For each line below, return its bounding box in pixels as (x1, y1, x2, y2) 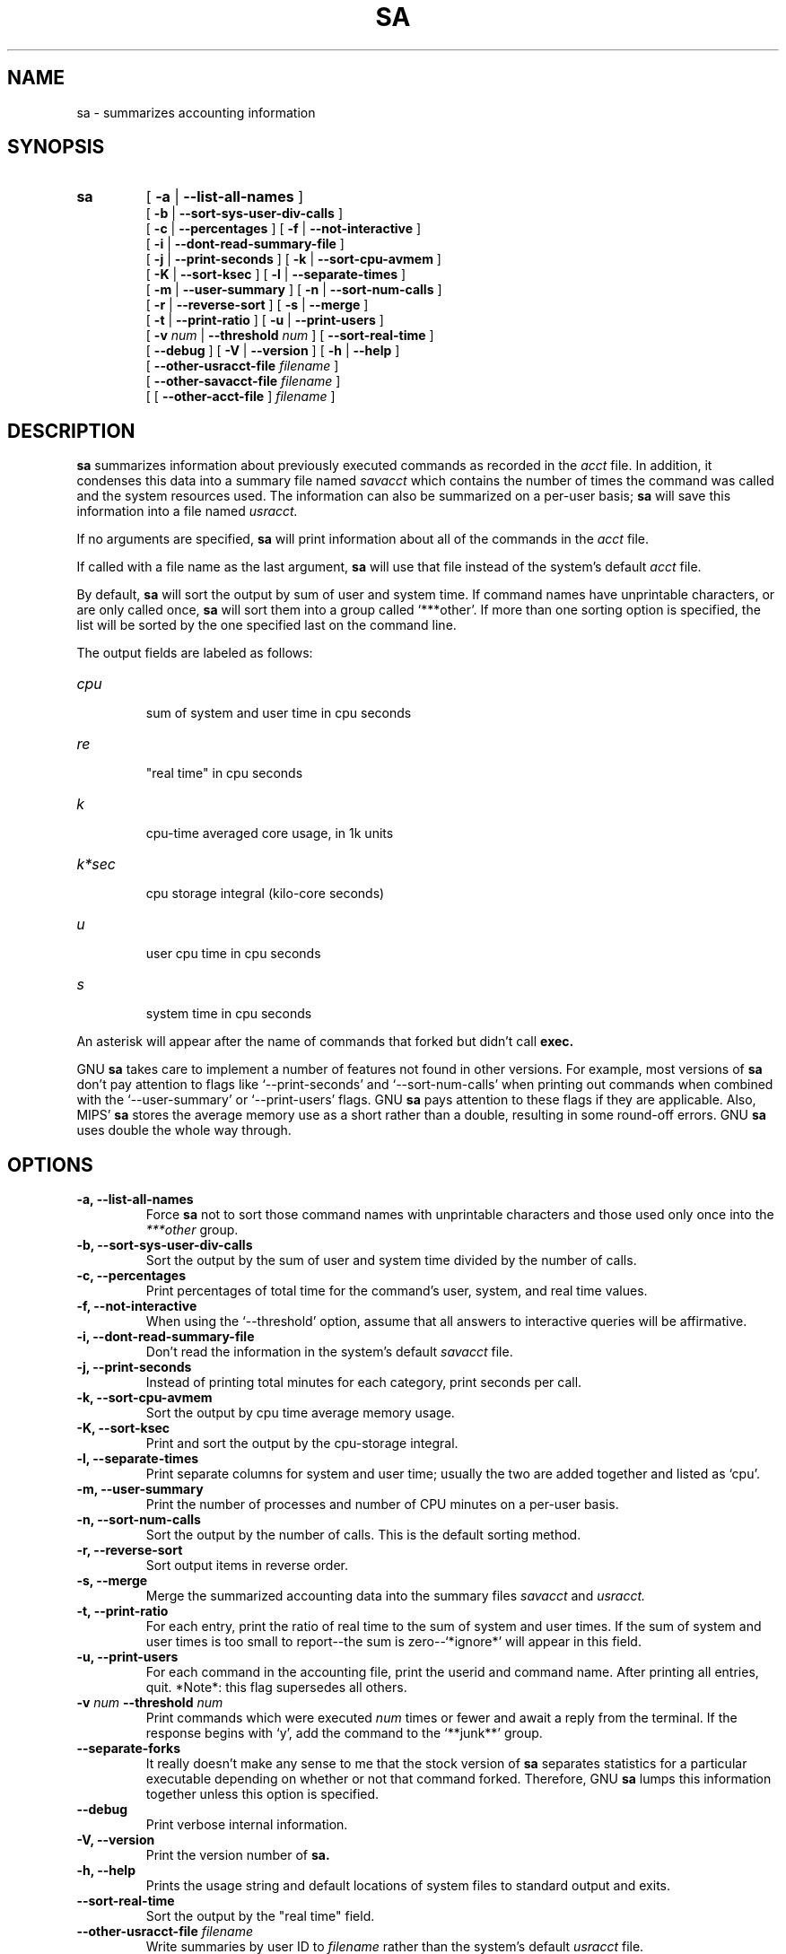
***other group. (145, 1222, 239, 1238)
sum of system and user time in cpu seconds (145, 705, 412, 721)
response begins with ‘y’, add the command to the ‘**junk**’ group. (145, 1725, 543, 1741)
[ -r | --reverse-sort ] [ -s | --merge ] (145, 297, 369, 313)
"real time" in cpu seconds (145, 765, 303, 781)
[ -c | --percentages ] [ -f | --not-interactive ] (145, 221, 422, 237)
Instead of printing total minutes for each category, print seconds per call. (145, 1374, 582, 1391)
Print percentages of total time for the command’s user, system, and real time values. (145, 1283, 648, 1299)
